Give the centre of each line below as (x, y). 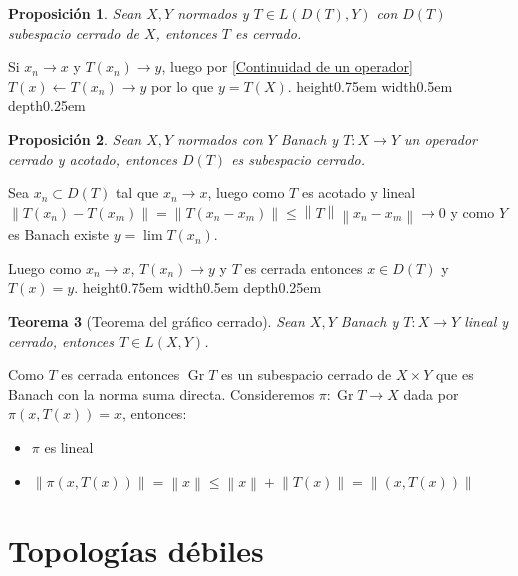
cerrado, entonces (61, 340)
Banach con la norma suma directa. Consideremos (161, 393)
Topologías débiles (136, 550)
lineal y (486, 321)
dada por (431, 393)
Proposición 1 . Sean (75, 13)
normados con (220, 138)
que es (454, 374)
